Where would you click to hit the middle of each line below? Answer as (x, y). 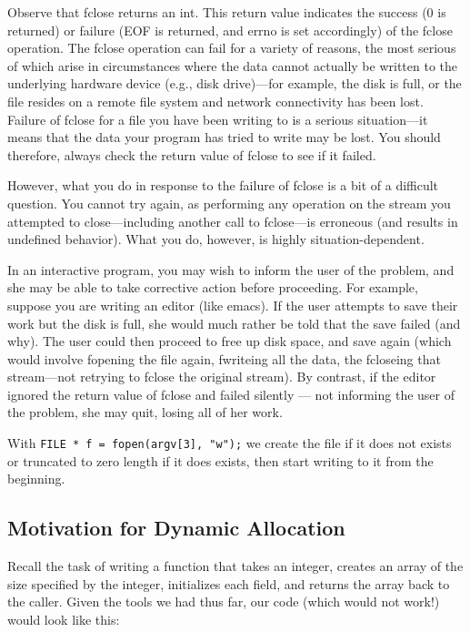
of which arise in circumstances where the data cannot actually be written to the (233, 65)
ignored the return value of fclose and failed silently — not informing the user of (231, 394)
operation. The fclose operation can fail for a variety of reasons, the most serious (232, 48)
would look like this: (64, 619)
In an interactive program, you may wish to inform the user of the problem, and (231, 269)
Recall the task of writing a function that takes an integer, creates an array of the (235, 566)
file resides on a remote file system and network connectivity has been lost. (215, 101)
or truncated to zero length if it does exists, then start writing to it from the (220, 460)
